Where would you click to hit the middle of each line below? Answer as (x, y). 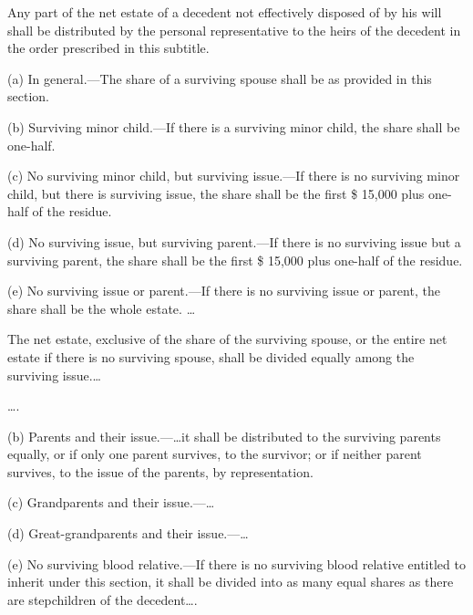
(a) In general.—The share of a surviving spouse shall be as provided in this (220, 78)
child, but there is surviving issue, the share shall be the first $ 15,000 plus (216, 193)
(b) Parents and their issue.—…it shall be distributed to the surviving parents (224, 436)
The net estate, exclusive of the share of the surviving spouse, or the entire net (227, 339)
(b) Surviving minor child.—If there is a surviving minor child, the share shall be (234, 126)
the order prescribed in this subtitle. (108, 48)
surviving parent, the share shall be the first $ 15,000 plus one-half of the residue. (235, 260)
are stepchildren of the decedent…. (103, 599)
